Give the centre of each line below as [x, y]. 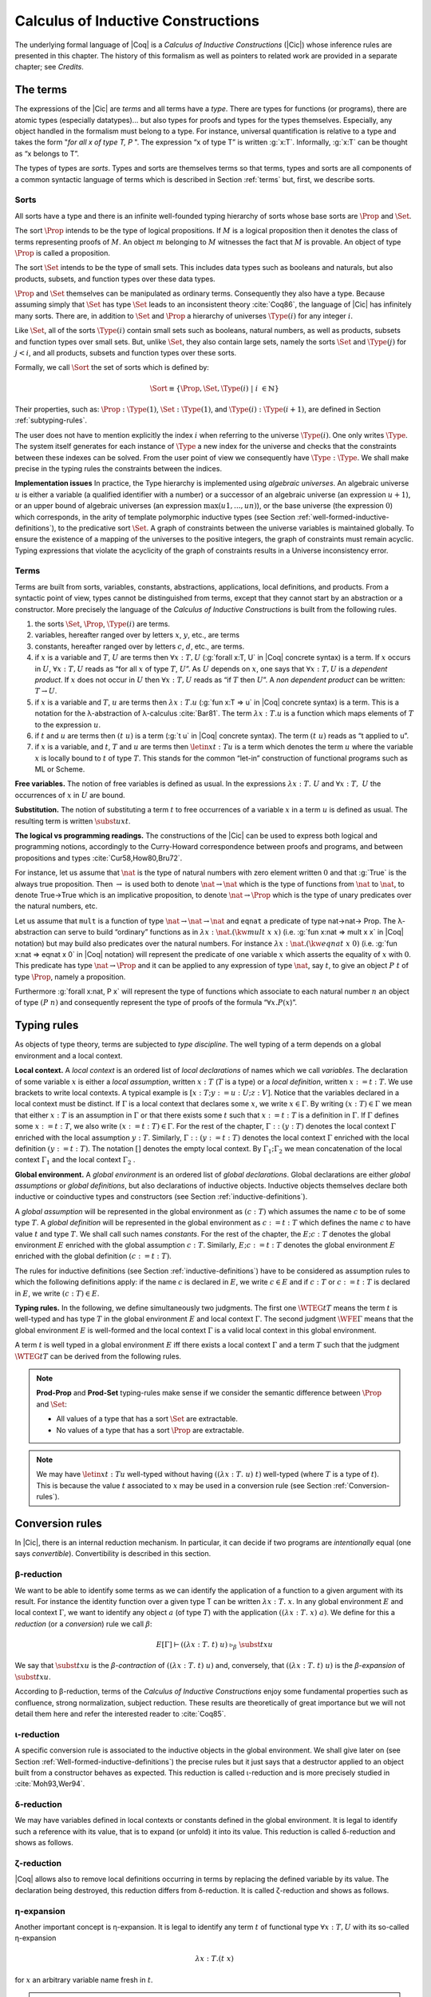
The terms [41, 90]
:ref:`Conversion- [362, 1485]
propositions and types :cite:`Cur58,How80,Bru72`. [99, 858]
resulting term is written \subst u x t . [73, 821]
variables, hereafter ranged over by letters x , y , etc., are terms [137, 635]
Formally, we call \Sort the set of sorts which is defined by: [112, 367]
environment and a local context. [69, 1055]
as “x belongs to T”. [47, 153]
